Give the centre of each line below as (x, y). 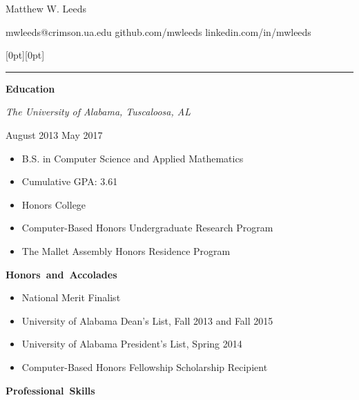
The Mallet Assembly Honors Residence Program (126, 250)
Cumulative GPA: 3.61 (70, 181)
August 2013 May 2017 (54, 134)
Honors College (54, 204)
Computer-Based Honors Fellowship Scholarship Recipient (145, 366)
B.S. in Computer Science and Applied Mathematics (133, 158)
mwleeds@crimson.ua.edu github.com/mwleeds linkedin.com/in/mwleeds (158, 31)
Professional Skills (50, 390)
